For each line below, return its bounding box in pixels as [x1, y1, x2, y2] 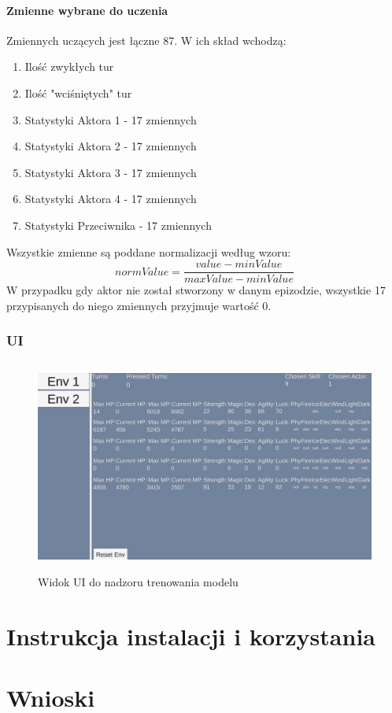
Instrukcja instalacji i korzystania [6, 619, 375, 652]
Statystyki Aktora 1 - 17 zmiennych [24, 111, 197, 127]
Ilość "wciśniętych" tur [24, 84, 132, 101]
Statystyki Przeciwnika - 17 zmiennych [24, 216, 212, 233]
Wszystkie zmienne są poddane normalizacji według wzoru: [6, 243, 291, 260]
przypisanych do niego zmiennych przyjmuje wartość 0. [6, 297, 272, 313]
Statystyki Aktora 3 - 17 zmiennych [24, 164, 197, 180]
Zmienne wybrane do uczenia [6, 2, 168, 18]
